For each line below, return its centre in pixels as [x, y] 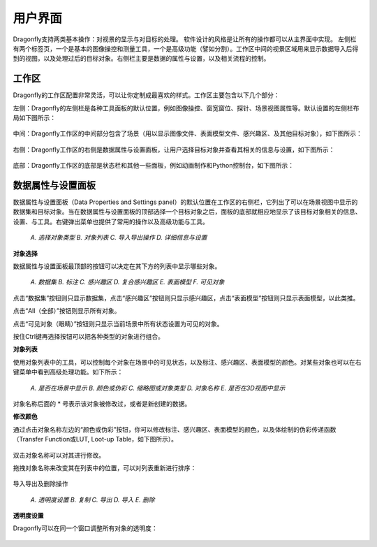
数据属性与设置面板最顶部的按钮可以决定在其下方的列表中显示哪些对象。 [117, 266]
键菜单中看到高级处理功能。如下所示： [68, 372]
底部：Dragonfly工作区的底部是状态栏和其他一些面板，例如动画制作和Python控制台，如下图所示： [154, 166]
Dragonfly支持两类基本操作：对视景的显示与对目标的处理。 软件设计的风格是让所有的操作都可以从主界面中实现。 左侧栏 [185, 39]
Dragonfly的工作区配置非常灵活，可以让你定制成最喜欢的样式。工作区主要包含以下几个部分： [146, 95]
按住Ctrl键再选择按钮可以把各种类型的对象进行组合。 [88, 336]
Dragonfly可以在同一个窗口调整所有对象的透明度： [85, 528]
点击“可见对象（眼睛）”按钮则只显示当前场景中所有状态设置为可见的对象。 [118, 323]
